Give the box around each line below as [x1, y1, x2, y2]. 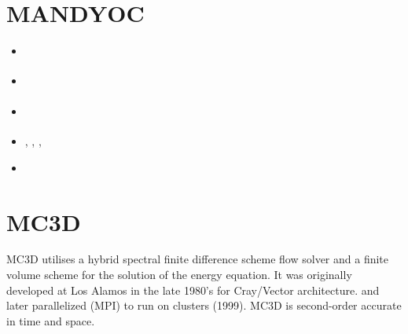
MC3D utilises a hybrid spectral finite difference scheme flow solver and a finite [6, 251, 389, 267]
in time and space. [6, 312, 95, 328]
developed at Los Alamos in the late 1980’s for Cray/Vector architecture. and [6, 281, 380, 298]
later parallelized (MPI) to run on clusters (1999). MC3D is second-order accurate [6, 297, 402, 314]
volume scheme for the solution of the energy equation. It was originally [6, 266, 352, 283]
